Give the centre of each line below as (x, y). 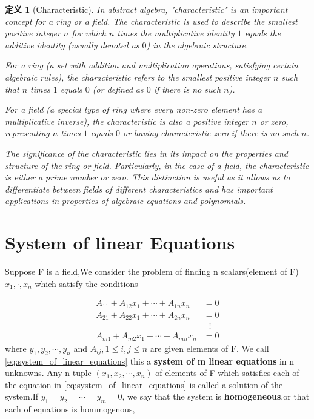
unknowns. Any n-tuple (48, 373)
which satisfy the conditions (86, 283)
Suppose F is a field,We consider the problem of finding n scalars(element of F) (152, 272)
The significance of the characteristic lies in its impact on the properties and (146, 153)
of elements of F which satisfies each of (227, 373)
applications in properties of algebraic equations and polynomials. (125, 201)
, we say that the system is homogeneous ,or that (216, 396)
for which (89, 33)
